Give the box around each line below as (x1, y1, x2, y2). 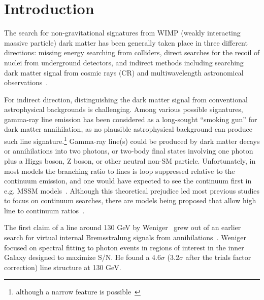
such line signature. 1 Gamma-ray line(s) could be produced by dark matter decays (4, 134, 260, 146)
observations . (4, 77, 48, 88)
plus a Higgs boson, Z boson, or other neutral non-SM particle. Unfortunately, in (4, 155, 256, 166)
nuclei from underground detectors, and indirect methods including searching (4, 57, 244, 67)
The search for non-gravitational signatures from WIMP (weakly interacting (4, 27, 241, 38)
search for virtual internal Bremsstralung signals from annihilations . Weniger (4, 232, 247, 243)
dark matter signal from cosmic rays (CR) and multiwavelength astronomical (4, 67, 244, 78)
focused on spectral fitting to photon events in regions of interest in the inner (4, 242, 244, 252)
